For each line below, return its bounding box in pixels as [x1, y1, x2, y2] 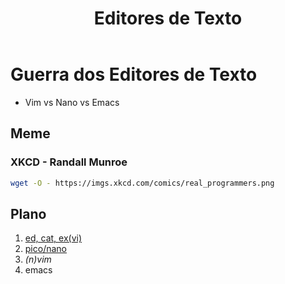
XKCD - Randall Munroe [10, 155, 128, 169]
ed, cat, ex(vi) [24, 232, 83, 244]
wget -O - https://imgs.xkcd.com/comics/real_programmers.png [10, 178, 275, 188]
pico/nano [24, 243, 67, 255]
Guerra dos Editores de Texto [10, 63, 258, 86]
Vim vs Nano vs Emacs [24, 96, 120, 108]
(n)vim [24, 253, 52, 266]
